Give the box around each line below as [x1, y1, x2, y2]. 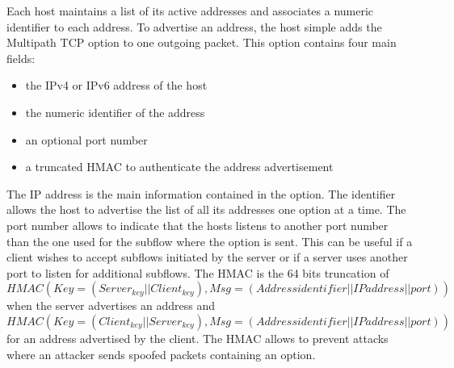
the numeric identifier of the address [25, 103, 205, 120]
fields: [6, 49, 36, 66]
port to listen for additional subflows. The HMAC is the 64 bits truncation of [6, 264, 389, 281]
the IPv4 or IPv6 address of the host [25, 77, 208, 94]
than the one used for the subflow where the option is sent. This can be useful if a [6, 232, 413, 249]
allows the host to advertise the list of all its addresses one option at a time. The [6, 201, 406, 218]
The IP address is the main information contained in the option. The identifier [6, 185, 396, 202]
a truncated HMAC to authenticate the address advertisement [25, 158, 334, 175]
